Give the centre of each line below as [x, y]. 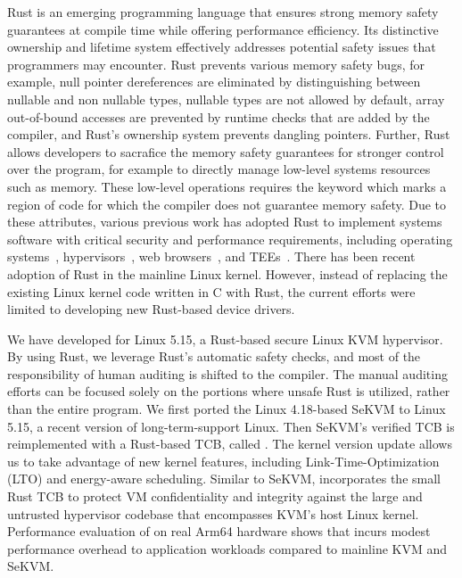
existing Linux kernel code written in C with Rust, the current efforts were [211, 291]
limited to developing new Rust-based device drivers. [151, 309]
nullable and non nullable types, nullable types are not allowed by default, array [226, 99]
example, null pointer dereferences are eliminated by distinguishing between [214, 82]
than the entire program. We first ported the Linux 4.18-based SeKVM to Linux [227, 409]
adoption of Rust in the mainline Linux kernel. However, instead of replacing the [227, 273]
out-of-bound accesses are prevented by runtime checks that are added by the [219, 116]
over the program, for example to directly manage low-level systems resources [219, 169]
